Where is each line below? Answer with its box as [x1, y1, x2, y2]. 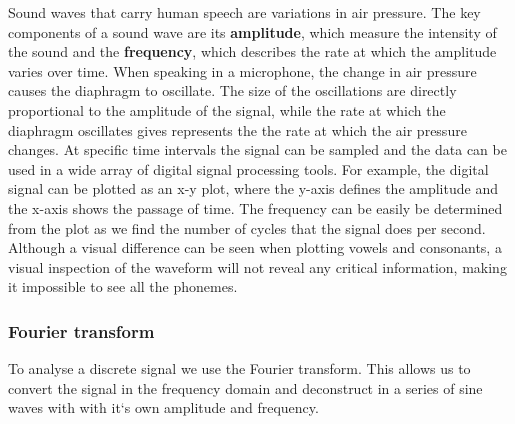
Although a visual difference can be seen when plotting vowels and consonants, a [8, 237, 502, 258]
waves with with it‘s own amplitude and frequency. [8, 397, 319, 418]
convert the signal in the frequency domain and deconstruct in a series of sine [8, 377, 483, 398]
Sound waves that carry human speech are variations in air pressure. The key [8, 2, 481, 22]
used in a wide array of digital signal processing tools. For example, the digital [8, 158, 489, 179]
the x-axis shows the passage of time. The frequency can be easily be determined [8, 197, 503, 218]
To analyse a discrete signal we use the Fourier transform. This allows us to [8, 358, 471, 379]
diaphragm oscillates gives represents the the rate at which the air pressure [8, 119, 467, 140]
